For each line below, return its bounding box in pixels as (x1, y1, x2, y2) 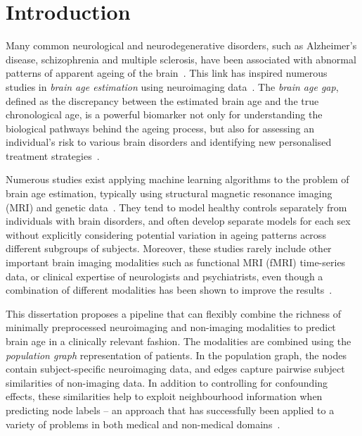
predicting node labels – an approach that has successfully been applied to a (6, 402, 335, 417)
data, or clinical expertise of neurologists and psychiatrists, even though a (6, 268, 323, 283)
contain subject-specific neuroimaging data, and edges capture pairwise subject (6, 361, 345, 376)
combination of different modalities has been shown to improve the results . (6, 282, 332, 297)
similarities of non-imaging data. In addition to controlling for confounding (6, 375, 328, 390)
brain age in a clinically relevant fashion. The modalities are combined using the (6, 334, 351, 348)
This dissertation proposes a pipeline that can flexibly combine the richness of (6, 306, 342, 320)
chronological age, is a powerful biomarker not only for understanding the (6, 107, 323, 122)
